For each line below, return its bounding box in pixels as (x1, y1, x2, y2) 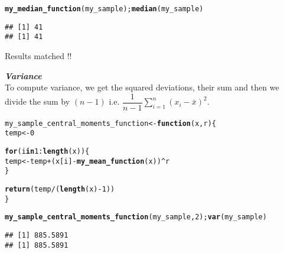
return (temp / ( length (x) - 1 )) (5, 185, 115, 194)
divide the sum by (5, 95, 70, 108)
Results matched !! (5, 49, 72, 61)
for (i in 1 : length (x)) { (5, 147, 90, 156)
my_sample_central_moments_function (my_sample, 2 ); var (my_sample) (5, 213, 267, 222)
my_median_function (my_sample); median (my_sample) (5, 5, 204, 13)
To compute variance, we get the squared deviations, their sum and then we (5, 81, 279, 93)
